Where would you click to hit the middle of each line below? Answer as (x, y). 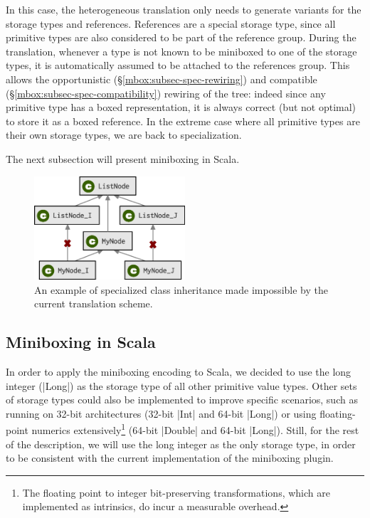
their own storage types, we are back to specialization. (124, 135)
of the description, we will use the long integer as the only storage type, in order (181, 444)
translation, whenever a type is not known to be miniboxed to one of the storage (181, 51)
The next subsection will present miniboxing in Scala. (123, 158)
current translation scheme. (94, 303)
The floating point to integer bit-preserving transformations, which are (176, 492)
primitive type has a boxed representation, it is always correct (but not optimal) (181, 107)
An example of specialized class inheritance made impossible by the (181, 289)
